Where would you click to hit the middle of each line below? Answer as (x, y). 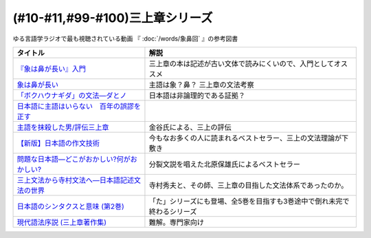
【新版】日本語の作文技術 (58, 143)
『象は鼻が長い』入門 (51, 69)
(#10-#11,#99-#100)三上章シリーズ (113, 18)
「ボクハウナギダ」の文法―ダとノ (72, 95)
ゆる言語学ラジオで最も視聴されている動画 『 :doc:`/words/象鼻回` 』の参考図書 (125, 39)
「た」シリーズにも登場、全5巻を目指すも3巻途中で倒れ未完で (249, 201)
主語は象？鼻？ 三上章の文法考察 (201, 85)
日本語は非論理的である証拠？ (197, 95)
